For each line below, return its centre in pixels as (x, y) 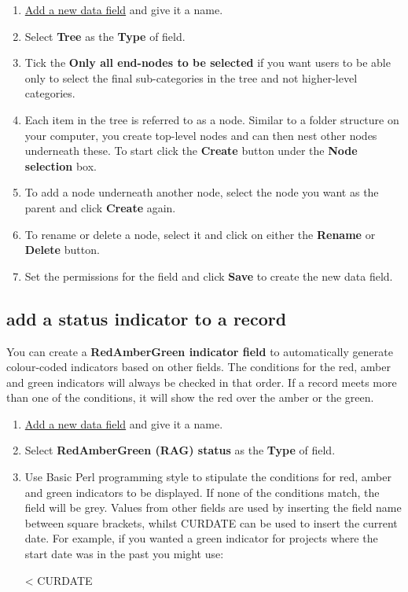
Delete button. (62, 250)
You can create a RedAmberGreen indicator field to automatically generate (200, 351)
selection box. (61, 165)
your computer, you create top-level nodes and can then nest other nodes (201, 135)
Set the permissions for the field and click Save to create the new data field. (209, 276)
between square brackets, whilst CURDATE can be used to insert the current (211, 522)
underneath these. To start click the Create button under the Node (191, 151)
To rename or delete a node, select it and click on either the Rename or (200, 234)
